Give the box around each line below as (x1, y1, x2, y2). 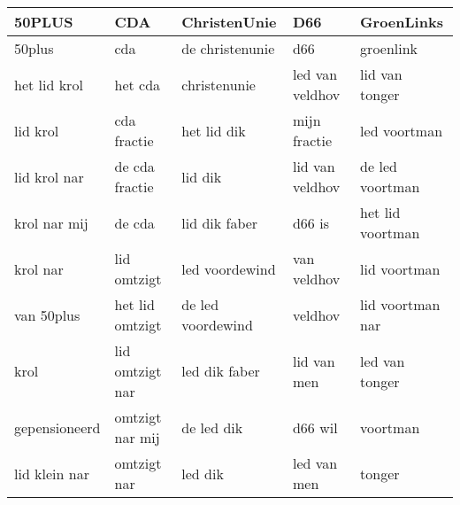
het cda (114, 74, 161, 95)
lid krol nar (14, 166, 84, 187)
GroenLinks (360, 12, 443, 32)
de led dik (181, 416, 243, 438)
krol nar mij (14, 212, 88, 233)
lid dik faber (181, 212, 258, 233)
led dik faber (181, 361, 260, 381)
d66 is (292, 212, 329, 233)
